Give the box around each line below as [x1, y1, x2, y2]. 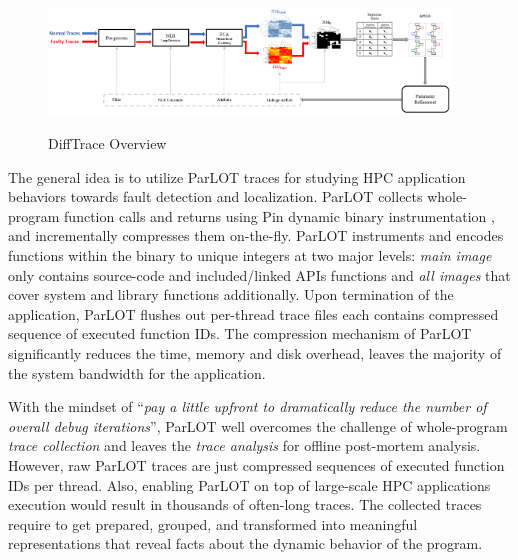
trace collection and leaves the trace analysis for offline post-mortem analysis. [8, 435, 481, 456]
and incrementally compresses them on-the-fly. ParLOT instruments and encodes [8, 225, 504, 246]
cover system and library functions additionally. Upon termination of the [8, 284, 454, 305]
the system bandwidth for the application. [8, 362, 266, 383]
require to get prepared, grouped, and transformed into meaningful [8, 513, 418, 534]
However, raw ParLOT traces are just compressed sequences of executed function [8, 454, 505, 475]
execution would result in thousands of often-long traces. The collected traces [8, 494, 482, 515]
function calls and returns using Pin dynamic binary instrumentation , [64, 205, 495, 226]
